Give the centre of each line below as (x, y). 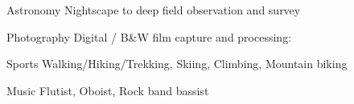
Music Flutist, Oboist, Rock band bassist (108, 90)
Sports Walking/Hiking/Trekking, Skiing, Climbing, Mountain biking (177, 64)
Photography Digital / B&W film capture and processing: (149, 36)
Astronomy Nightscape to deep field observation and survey (154, 10)
